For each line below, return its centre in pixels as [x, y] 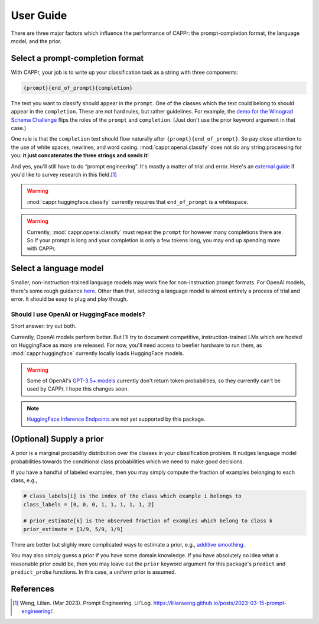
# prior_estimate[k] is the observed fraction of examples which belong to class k [148, 521]
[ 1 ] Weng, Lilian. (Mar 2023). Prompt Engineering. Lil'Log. [82, 603]
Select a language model [57, 269]
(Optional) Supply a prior [57, 439]
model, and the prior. [36, 41]
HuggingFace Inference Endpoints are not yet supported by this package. [116, 419]
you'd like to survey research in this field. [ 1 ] [64, 174]
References [32, 589]
